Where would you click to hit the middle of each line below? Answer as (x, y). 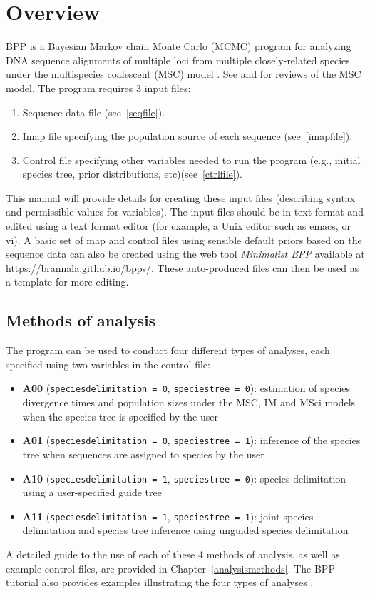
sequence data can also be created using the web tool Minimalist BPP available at (185, 254)
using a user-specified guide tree (92, 492)
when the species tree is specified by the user (120, 416)
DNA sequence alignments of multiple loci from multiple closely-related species (178, 60)
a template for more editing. (67, 282)
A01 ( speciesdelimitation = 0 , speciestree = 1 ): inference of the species (191, 440)
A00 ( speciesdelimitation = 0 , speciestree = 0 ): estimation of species (186, 388)
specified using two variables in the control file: (108, 364)
